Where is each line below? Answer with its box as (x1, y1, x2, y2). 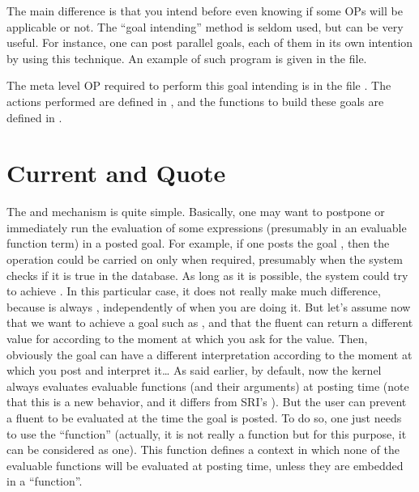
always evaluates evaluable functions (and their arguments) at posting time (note (6, 377, 409, 394)
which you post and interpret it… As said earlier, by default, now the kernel (6, 362, 382, 379)
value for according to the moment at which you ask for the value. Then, (6, 330, 368, 347)
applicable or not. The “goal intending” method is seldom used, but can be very (6, 18, 404, 35)
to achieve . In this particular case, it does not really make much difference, (6, 282, 381, 299)
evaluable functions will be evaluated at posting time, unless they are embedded (6, 456, 404, 473)
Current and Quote (6, 156, 226, 189)
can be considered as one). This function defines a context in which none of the (6, 441, 400, 458)
